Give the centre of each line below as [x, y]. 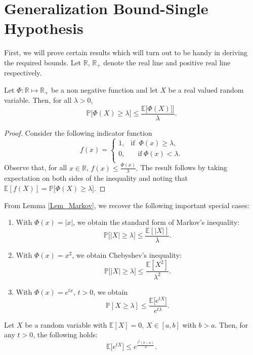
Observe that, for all [36, 167]
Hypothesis [44, 28]
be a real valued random [206, 89]
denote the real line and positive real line [167, 62]
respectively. [23, 73]
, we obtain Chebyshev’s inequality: [127, 254]
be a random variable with [66, 324]
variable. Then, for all [38, 100]
